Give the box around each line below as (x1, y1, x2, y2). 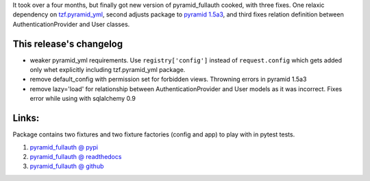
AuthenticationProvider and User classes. (12, 20, 130, 28)
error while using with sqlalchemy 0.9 (29, 95, 136, 103)
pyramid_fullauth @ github (29, 162, 104, 171)
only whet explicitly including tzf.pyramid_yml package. (29, 66, 186, 74)
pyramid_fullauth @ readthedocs (29, 152, 122, 160)
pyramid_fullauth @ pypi (29, 143, 99, 151)
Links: (12, 112, 40, 124)
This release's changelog (12, 38, 123, 49)
